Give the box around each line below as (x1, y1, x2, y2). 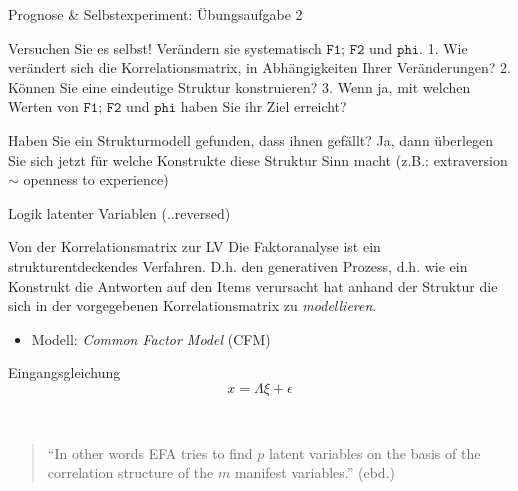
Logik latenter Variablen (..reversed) (8, 202, 231, 223)
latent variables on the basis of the (269, 442, 481, 463)
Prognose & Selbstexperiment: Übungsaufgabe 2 (8, 4, 303, 24)
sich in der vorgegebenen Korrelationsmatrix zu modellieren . (8, 295, 377, 316)
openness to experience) (23, 169, 169, 190)
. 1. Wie (419, 37, 468, 58)
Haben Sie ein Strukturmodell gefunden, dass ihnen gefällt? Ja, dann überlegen (8, 129, 494, 150)
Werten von (8, 96, 79, 117)
